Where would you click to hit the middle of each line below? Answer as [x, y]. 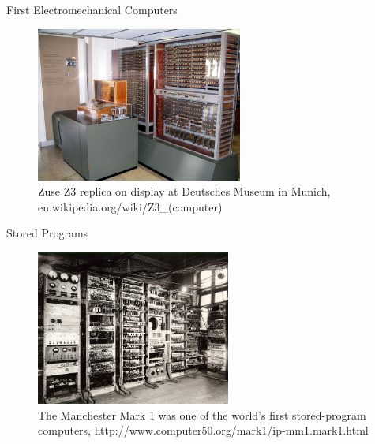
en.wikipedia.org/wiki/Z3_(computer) [130, 206]
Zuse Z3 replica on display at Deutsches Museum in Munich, [184, 191]
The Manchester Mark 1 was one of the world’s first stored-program [202, 414]
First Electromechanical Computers [92, 9]
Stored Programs [47, 233]
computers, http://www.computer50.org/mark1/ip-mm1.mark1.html [203, 430]
